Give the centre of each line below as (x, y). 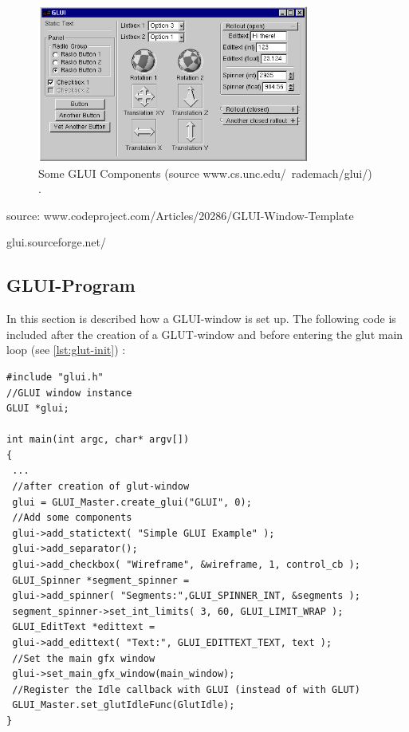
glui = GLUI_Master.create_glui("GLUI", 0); (132, 502)
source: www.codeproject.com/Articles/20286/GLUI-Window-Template (180, 215)
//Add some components (72, 518)
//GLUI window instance (69, 393)
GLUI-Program (71, 285)
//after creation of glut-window (101, 487)
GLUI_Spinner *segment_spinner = (101, 580)
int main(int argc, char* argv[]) (98, 440)
